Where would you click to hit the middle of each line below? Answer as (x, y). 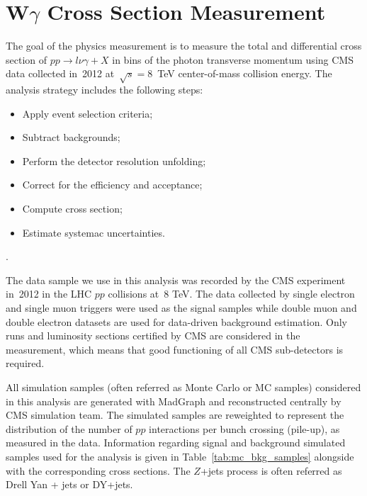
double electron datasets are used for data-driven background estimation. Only (176, 321)
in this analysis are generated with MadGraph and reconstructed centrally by (174, 401)
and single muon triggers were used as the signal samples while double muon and (181, 308)
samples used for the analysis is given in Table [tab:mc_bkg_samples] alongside (180, 456)
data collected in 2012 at (60, 73)
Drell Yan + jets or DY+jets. (69, 484)
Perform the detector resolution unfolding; (114, 160)
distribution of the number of (69, 428)
